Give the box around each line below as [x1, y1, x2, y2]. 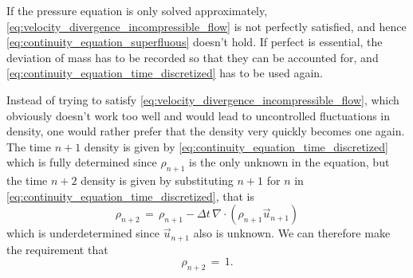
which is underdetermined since [6, 225, 159, 241]
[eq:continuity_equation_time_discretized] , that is [6, 187, 254, 204]
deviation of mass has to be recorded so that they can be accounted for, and [6, 49, 379, 65]
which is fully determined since [6, 154, 157, 170]
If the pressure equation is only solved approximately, [6, 2, 268, 18]
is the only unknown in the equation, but [189, 154, 390, 170]
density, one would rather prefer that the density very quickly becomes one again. [6, 123, 405, 139]
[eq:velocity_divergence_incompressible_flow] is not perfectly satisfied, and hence [6, 18, 407, 34]
